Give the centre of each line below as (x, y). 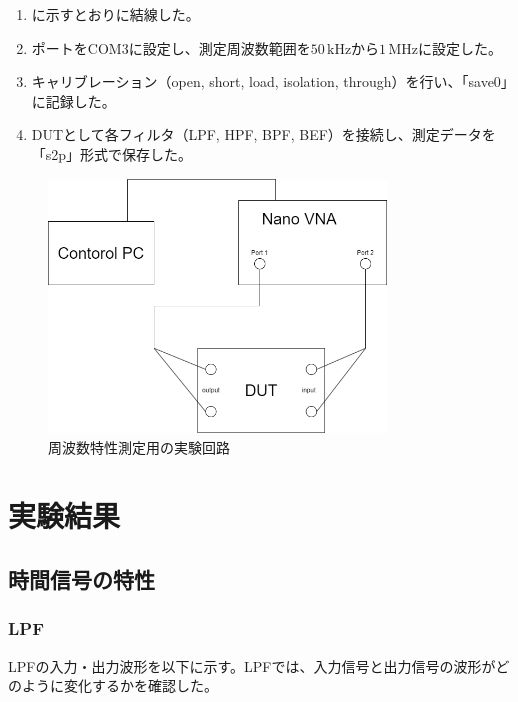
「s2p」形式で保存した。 (112, 153)
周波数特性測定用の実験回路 (139, 446)
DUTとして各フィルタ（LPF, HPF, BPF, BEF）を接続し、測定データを (263, 134)
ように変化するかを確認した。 (119, 685)
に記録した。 (73, 100)
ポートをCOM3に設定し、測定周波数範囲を (171, 47)
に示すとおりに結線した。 (115, 14)
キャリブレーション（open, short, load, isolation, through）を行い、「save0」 (269, 81)
